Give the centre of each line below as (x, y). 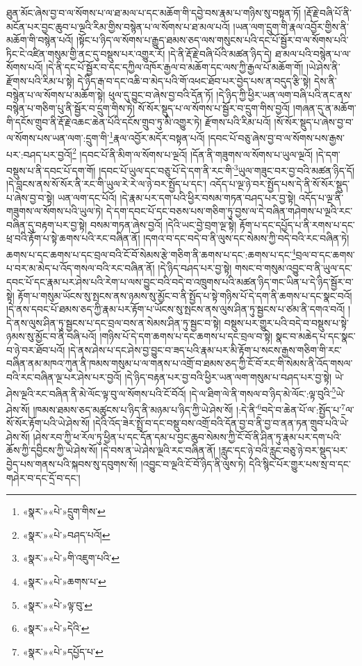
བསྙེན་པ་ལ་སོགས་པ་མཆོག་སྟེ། (56, 94)
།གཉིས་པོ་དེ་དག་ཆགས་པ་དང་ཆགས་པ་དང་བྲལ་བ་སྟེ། (186, 336)
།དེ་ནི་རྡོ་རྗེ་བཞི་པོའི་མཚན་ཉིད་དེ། (220, 53)
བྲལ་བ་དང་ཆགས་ (325, 254)
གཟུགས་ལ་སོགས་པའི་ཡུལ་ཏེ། (55, 211)
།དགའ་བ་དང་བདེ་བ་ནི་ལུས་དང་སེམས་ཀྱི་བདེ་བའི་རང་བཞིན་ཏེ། (246, 238)
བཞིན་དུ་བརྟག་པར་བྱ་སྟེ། (47, 224)
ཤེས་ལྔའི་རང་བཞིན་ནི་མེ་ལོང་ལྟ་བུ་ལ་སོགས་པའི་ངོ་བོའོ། (96, 393)
